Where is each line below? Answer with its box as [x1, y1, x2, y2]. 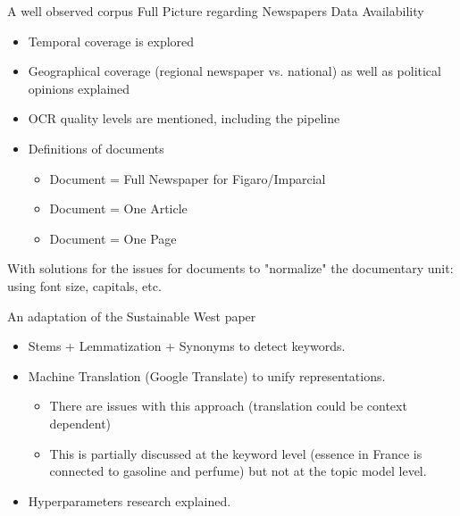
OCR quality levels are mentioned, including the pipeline [28, 109, 340, 128]
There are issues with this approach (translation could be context [49, 396, 407, 415]
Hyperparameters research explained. [28, 491, 231, 510]
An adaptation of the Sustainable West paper [7, 306, 256, 325]
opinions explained [28, 79, 130, 97]
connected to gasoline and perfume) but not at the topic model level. [49, 462, 427, 480]
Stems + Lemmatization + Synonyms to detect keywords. [28, 337, 346, 355]
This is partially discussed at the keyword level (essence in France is [49, 444, 422, 462]
